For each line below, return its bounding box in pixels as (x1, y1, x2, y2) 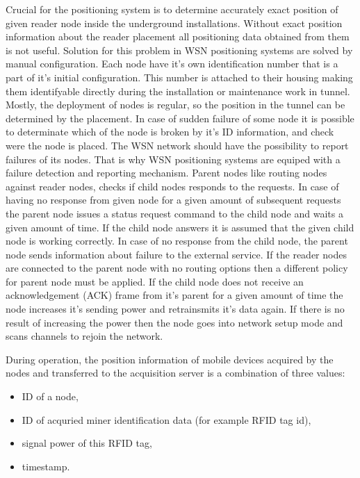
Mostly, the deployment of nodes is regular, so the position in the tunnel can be (6, 97, 345, 112)
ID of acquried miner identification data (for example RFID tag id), (22, 412, 311, 427)
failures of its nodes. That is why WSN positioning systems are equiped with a (6, 151, 341, 166)
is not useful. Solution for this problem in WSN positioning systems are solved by (6, 42, 353, 57)
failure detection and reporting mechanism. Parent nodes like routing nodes (6, 165, 327, 180)
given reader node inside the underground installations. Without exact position (6, 15, 343, 30)
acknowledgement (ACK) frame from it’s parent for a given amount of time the (6, 288, 343, 302)
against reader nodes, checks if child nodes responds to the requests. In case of (6, 179, 339, 193)
